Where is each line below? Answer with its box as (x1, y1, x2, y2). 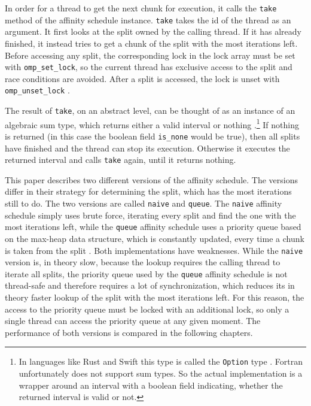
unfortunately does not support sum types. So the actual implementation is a (19, 367, 303, 380)
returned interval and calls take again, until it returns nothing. (5, 153, 236, 166)
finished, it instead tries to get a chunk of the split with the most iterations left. (5, 37, 298, 49)
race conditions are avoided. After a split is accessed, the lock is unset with (5, 72, 280, 84)
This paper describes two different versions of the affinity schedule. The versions (5, 173, 298, 186)
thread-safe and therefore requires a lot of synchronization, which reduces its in (5, 279, 295, 292)
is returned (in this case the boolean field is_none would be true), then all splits (5, 129, 300, 142)
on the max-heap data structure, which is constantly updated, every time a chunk (5, 232, 304, 244)
